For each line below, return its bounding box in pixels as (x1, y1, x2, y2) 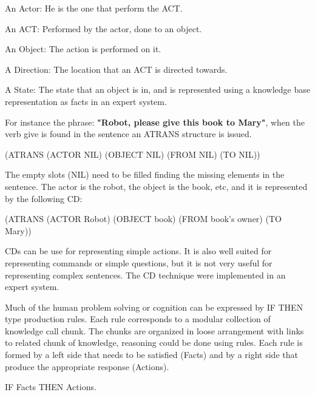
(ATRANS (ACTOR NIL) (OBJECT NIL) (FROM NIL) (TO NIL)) (5, 147, 260, 160)
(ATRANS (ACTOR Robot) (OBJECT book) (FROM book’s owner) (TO (5, 212, 282, 225)
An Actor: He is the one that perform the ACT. (5, 2, 183, 14)
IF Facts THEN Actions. (5, 380, 97, 393)
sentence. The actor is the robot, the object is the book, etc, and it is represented (5, 180, 308, 192)
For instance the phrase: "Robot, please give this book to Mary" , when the (5, 115, 305, 128)
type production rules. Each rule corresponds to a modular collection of (5, 312, 271, 325)
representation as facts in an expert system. (5, 95, 167, 107)
